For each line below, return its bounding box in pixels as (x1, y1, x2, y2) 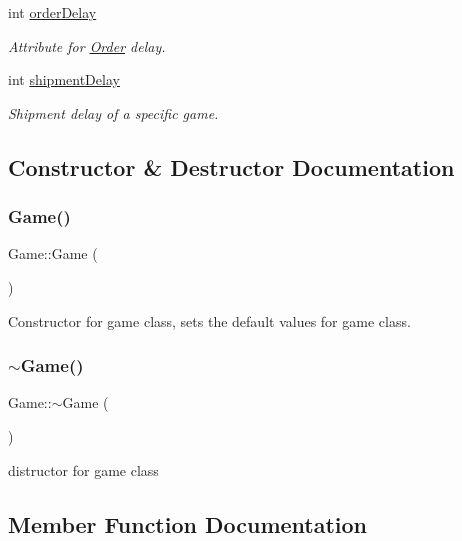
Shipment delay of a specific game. (8, 102, 219, 123)
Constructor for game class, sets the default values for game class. (8, 310, 411, 331)
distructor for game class (8, 459, 159, 480)
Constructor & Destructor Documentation (8, 151, 455, 182)
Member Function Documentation (8, 508, 368, 539)
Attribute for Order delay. (8, 35, 166, 56)
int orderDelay (8, 2, 97, 22)
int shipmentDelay (8, 69, 120, 90)
